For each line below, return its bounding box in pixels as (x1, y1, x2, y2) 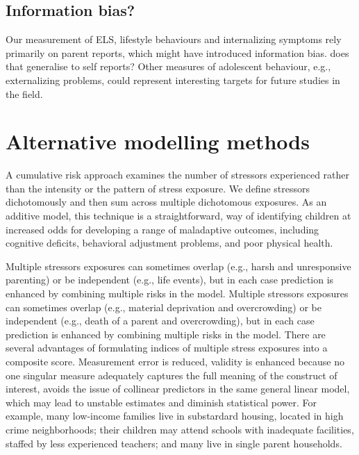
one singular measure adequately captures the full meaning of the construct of (6, 367, 337, 382)
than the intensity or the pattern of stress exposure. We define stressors (6, 181, 310, 195)
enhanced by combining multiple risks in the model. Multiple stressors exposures (6, 286, 349, 301)
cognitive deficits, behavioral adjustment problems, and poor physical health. (6, 235, 333, 250)
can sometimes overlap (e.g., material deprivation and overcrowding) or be (6, 299, 322, 314)
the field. (6, 86, 43, 101)
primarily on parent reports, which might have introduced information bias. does (6, 45, 349, 60)
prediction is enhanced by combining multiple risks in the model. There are (6, 326, 326, 341)
